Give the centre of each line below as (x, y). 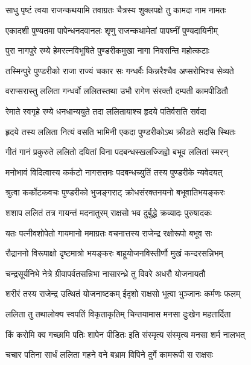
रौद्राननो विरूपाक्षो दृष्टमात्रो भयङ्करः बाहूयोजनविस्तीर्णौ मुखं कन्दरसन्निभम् (114, 253)
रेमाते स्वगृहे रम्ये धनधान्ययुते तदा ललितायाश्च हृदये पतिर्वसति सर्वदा (106, 111)
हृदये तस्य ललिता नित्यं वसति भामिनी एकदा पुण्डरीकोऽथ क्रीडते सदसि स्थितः (121, 131)
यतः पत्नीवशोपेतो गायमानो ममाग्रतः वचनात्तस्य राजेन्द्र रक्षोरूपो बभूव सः (109, 233)
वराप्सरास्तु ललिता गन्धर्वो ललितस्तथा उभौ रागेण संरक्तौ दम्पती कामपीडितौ (117, 91)
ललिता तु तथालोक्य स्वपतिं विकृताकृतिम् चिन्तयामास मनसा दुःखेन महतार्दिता (118, 313)
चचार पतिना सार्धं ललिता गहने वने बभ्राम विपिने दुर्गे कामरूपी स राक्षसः (110, 354)
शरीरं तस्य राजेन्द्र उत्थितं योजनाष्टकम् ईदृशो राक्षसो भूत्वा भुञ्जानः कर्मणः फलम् (123, 294)
